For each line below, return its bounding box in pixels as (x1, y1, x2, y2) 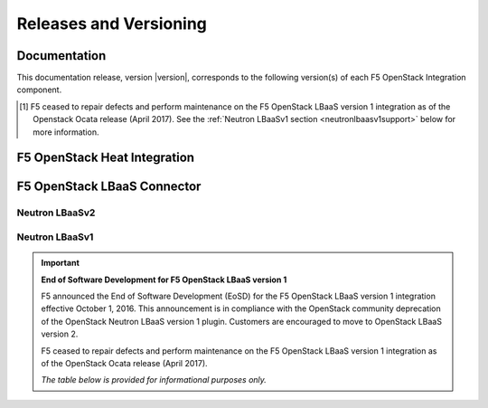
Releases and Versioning (16, 14, 208, 33)
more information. (33, 127, 99, 138)
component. (16, 84, 62, 95)
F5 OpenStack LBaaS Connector (16, 179, 202, 195)
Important (41, 258, 80, 269)
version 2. (41, 328, 79, 339)
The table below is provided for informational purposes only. (41, 375, 267, 385)
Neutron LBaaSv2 (16, 206, 96, 219)
